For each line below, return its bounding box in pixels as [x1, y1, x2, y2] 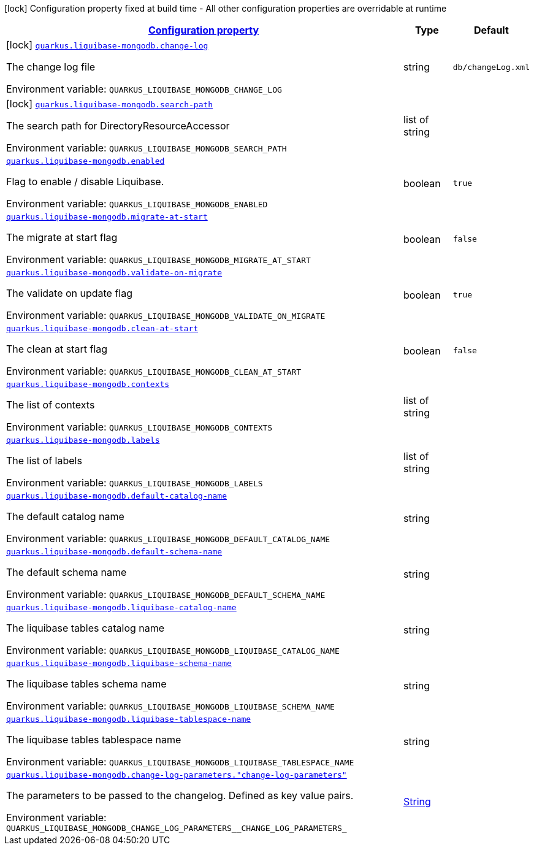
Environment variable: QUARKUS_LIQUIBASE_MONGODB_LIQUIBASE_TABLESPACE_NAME [6, 756, 354, 768]
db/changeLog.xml [452, 62, 530, 72]
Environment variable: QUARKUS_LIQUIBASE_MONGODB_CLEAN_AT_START [6, 365, 302, 377]
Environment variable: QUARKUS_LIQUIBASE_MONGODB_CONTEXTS [6, 421, 273, 433]
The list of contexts [6, 399, 95, 411]
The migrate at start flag [6, 231, 118, 243]
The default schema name [6, 566, 127, 578]
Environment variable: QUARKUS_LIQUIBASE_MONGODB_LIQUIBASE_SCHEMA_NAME [6, 700, 335, 712]
